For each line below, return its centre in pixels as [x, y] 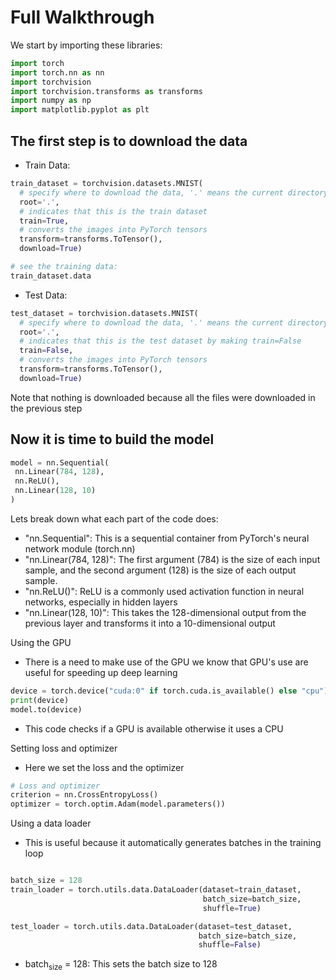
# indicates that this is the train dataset [113, 211]
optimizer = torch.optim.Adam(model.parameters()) [118, 804]
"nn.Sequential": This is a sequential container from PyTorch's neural [167, 538]
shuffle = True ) [232, 908]
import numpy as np [51, 101]
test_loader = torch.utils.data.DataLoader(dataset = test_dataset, [151, 926]
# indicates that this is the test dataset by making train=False [160, 341]
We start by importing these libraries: [86, 45]
